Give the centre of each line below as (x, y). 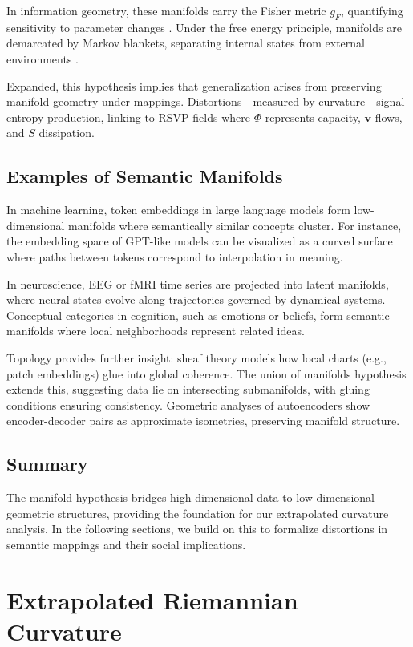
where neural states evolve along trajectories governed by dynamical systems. (196, 299)
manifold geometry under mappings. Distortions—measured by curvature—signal (206, 101)
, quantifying (372, 10)
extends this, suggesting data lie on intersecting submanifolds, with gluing (188, 389)
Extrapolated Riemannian (152, 599)
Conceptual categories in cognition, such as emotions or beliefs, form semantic (198, 315)
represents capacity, (313, 117)
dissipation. (67, 133)
